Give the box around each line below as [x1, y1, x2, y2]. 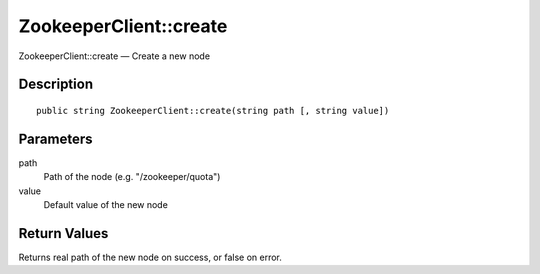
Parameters [18, 130, 93, 147]
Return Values [18, 225, 109, 242]
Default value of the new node [43, 199, 169, 211]
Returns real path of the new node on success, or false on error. [18, 251, 282, 263]
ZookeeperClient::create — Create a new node [18, 50, 210, 62]
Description [18, 76, 94, 93]
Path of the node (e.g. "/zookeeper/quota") [43, 171, 221, 183]
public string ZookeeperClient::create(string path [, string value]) [36, 105, 390, 116]
